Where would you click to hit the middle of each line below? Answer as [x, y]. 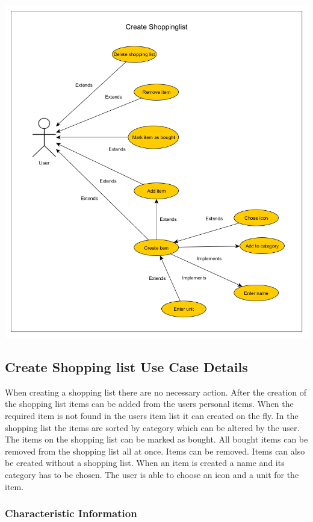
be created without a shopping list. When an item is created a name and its [145, 463]
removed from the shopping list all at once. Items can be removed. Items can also [155, 451]
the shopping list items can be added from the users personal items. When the [149, 404]
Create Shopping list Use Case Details [126, 367]
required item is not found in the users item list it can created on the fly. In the [152, 415]
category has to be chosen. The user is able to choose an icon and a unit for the [152, 474]
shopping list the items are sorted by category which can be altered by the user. [152, 427]
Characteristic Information [71, 513]
